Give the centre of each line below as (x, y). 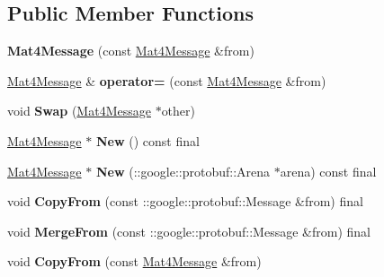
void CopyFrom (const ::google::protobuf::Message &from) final (185, 201)
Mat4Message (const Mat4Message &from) (131, 51)
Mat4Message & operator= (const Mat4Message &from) (167, 80)
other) (179, 111)
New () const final (147, 140)
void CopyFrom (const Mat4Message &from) (134, 261)
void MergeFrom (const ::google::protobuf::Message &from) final (189, 231)
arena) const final (328, 171)
